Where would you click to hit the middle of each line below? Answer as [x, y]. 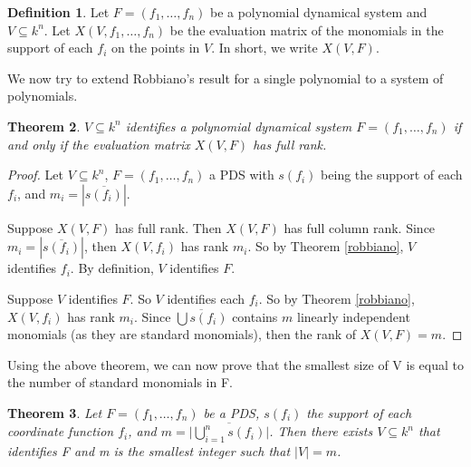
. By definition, [112, 268]
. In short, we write [264, 48]
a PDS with [242, 175]
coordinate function [61, 431]
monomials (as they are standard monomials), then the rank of [182, 334]
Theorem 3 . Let [55, 412]
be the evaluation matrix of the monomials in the [307, 29]
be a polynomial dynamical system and [318, 12]
